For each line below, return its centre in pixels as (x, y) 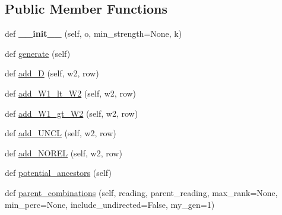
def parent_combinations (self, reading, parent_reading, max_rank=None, (141, 192)
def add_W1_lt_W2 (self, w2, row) (71, 93)
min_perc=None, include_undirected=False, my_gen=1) (110, 204)
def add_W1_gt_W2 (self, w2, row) (72, 113)
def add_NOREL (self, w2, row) (64, 153)
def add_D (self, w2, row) (52, 73)
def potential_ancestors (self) (58, 173)
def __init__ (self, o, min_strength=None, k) (94, 33)
